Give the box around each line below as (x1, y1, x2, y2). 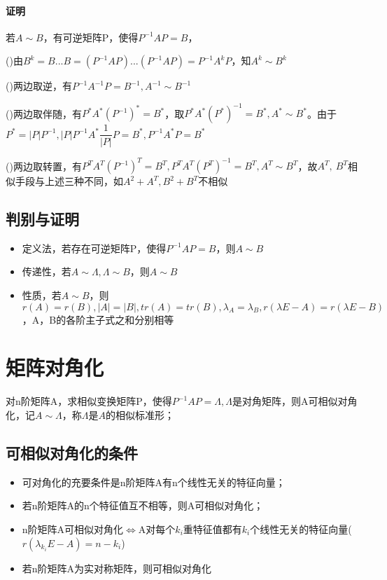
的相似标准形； (106, 407, 175, 422)
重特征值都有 (183, 521, 242, 536)
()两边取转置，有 (6, 158, 82, 173)
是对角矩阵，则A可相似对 (232, 394, 348, 408)
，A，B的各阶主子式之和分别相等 (22, 312, 174, 326)
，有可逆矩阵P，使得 (43, 29, 139, 44)
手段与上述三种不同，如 (15, 174, 123, 188)
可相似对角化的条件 (6, 441, 138, 463)
